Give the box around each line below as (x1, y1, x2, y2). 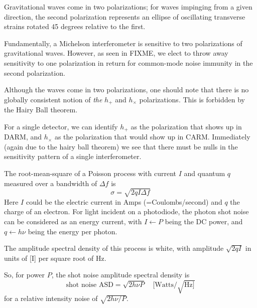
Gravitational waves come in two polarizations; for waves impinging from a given (4, 2, 252, 12)
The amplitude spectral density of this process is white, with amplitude (4, 243, 224, 253)
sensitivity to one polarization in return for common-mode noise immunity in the (4, 57, 253, 68)
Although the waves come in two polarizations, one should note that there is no (4, 84, 249, 95)
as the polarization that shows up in (131, 121, 242, 131)
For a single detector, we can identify (4, 121, 118, 131)
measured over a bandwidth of (4, 178, 97, 188)
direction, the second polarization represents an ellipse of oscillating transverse (4, 11, 245, 22)
